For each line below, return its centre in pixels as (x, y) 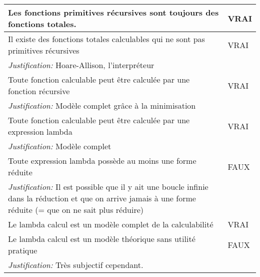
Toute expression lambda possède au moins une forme (102, 161)
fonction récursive (39, 91)
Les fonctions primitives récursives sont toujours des (113, 12)
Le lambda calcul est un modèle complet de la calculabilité (111, 224)
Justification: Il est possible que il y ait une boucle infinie (108, 187)
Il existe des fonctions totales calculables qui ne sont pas (106, 39)
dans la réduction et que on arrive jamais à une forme (102, 198)
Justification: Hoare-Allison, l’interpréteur (81, 65)
